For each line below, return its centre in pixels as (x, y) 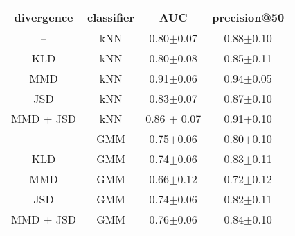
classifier (111, 17)
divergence (44, 17)
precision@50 (248, 17)
